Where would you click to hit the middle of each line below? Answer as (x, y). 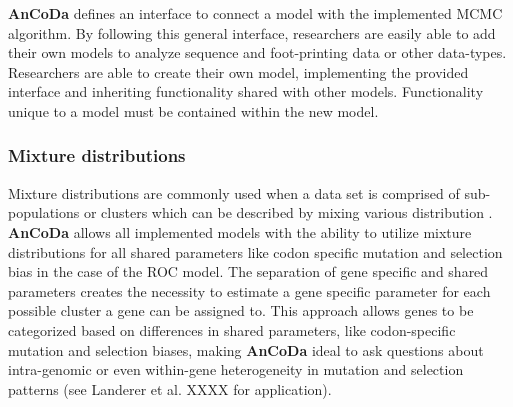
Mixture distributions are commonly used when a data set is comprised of (234, 192)
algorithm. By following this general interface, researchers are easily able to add (252, 32)
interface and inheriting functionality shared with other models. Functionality (246, 91)
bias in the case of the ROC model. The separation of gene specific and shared (248, 271)
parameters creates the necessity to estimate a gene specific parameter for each (249, 290)
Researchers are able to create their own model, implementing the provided (238, 71)
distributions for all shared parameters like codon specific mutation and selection (255, 251)
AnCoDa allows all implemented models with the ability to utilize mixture (240, 231)
